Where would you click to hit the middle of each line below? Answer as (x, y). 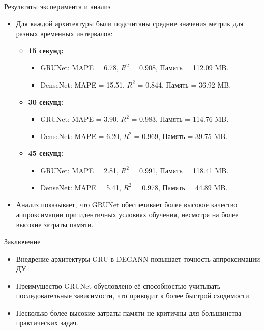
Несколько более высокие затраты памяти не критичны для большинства (129, 312)
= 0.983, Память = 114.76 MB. (180, 119)
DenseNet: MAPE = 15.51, (82, 84)
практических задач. (47, 323)
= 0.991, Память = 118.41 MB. (180, 170)
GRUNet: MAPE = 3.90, (79, 119)
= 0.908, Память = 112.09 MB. (180, 67)
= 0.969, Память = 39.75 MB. (181, 136)
